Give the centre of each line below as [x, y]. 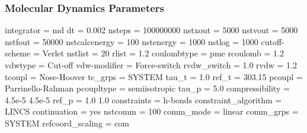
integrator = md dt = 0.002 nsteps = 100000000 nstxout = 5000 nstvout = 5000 [151, 30]
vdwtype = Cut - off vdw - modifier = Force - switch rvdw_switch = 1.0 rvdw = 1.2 [151, 65]
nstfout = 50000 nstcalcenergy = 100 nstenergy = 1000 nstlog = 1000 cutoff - [145, 41]
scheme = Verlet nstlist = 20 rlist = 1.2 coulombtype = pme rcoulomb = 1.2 [145, 53]
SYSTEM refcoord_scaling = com [67, 123]
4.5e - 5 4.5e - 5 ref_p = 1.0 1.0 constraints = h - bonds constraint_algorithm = [143, 99]
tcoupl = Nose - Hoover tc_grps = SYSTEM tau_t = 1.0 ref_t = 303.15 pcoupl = [154, 76]
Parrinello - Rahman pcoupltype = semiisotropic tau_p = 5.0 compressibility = [147, 88]
